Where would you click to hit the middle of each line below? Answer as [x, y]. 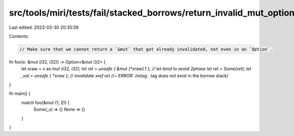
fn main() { [20, 93]
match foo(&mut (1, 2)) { [45, 102]
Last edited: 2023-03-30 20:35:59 [44, 27]
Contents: [19, 36]
